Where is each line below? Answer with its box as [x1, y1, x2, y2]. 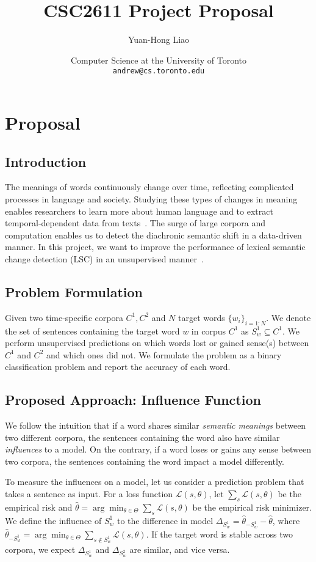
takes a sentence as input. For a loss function [5, 487, 173, 500]
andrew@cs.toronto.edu [112, 67, 205, 76]
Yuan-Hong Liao [127, 33, 190, 46]
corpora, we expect [5, 542, 76, 555]
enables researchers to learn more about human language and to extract [5, 204, 273, 217]
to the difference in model [117, 514, 214, 527]
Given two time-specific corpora [5, 311, 123, 324]
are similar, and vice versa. [129, 542, 230, 555]
